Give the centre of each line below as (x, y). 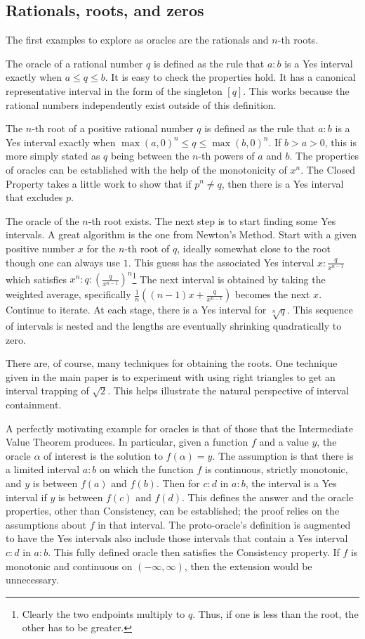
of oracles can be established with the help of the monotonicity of (146, 169)
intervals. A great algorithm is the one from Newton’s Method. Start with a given (181, 234)
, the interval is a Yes (291, 483)
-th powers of (226, 156)
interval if (26, 497)
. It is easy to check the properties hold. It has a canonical (230, 77)
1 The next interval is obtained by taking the (229, 278)
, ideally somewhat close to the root (254, 248)
